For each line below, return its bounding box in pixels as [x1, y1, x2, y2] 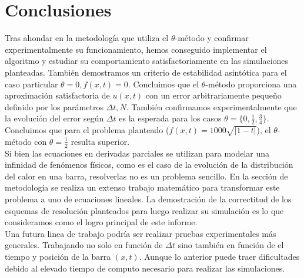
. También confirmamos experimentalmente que [126, 100, 297, 113]
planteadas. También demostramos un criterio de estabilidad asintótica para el [5, 66, 287, 78]
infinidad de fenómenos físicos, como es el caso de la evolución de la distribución [5, 158, 293, 171]
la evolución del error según [5, 112, 104, 124]
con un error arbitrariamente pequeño [145, 89, 282, 101]
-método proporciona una [205, 77, 297, 90]
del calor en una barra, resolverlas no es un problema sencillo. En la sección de [5, 169, 288, 182]
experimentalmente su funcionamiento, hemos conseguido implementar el [5, 43, 267, 55]
